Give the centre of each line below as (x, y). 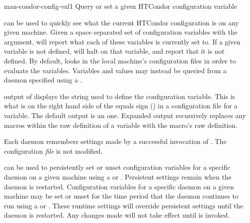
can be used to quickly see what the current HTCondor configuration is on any (121, 22)
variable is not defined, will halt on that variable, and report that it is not (114, 51)
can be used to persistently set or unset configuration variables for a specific (117, 167)
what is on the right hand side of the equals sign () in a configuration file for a (121, 106)
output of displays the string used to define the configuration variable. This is (120, 96)
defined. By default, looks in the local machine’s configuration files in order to (120, 60)
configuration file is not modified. (53, 151)
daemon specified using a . (43, 80)
